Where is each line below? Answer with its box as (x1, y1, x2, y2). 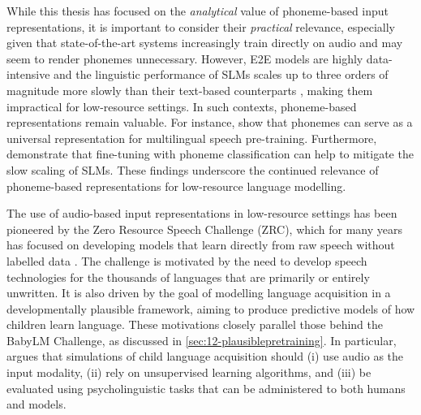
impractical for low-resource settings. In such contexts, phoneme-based (6, 97, 357, 115)
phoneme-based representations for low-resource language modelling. (6, 177, 346, 194)
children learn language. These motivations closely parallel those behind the (6, 316, 383, 333)
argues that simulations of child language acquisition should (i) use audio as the (6, 348, 404, 365)
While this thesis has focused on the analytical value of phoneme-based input (6, 2, 389, 19)
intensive (6, 66, 50, 83)
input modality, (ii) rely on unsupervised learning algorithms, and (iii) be (6, 364, 372, 381)
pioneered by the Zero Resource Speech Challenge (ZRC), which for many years (6, 220, 402, 237)
